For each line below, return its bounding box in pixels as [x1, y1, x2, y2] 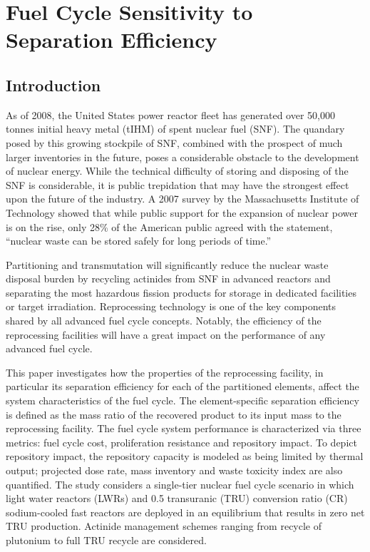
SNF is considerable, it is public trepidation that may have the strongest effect [6, 177, 349, 192]
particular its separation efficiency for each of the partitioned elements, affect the [6, 379, 359, 394]
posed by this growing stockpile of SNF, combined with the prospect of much [6, 135, 343, 150]
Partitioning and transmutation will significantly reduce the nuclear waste [6, 257, 329, 272]
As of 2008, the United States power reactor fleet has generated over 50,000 [6, 107, 335, 122]
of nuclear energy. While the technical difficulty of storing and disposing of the [6, 163, 349, 178]
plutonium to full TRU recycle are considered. [6, 532, 207, 547]
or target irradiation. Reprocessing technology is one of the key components [6, 299, 336, 314]
